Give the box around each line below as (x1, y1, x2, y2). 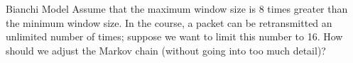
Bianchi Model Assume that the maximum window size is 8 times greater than (6, 1, 348, 16)
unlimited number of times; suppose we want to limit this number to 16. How (6, 29, 343, 44)
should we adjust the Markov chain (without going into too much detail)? (6, 42, 326, 57)
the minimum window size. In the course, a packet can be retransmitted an (6, 15, 332, 30)
